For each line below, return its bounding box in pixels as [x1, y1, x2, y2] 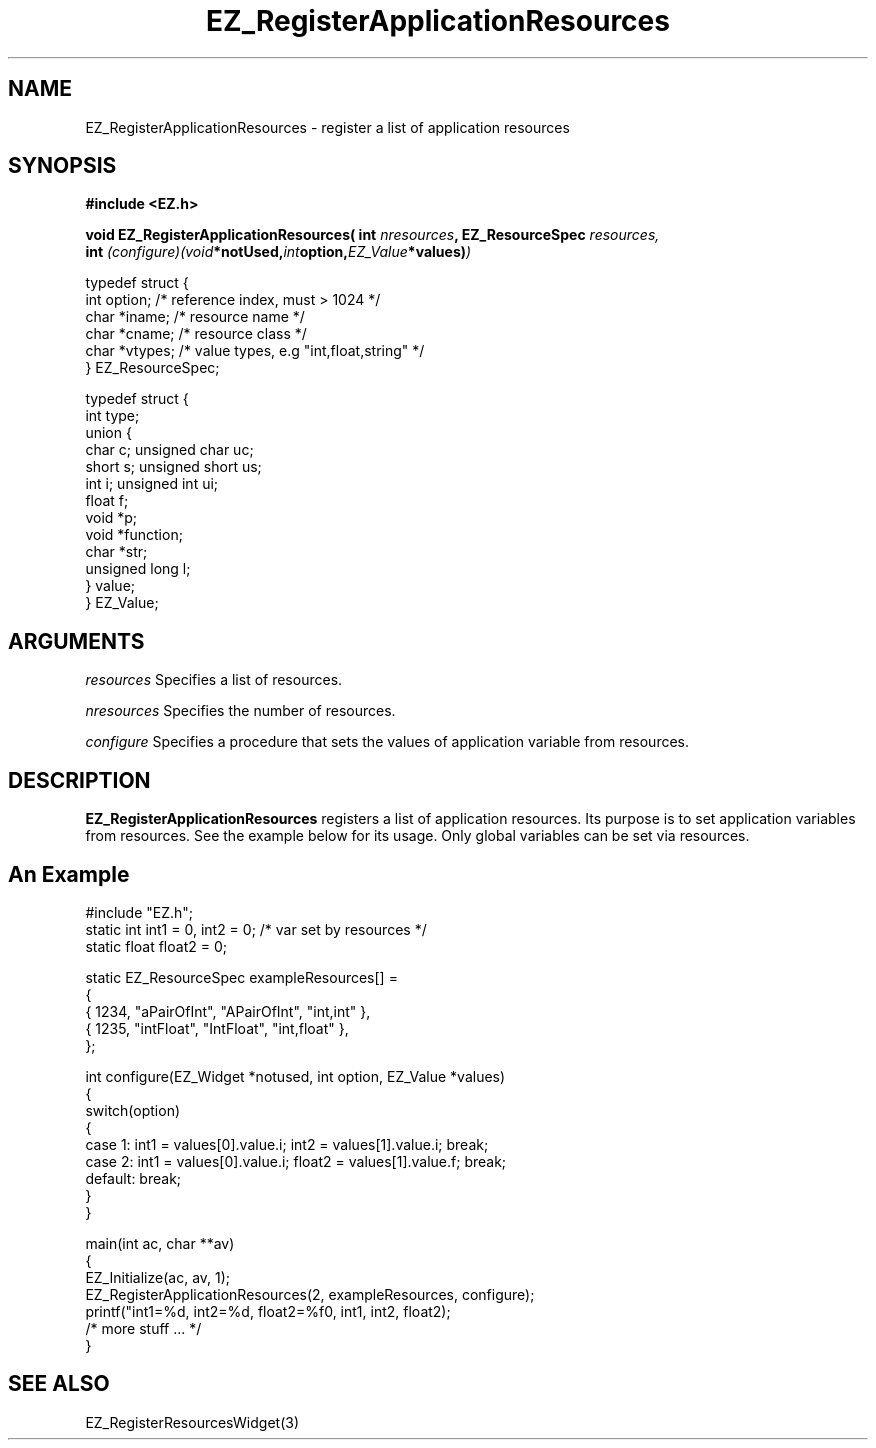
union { [85, 424, 132, 442]
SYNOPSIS [8, 153, 117, 179]
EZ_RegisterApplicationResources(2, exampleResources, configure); [85, 1285, 535, 1303]
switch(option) [85, 1101, 181, 1119]
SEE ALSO [8, 1371, 110, 1397]
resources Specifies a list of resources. [85, 671, 343, 689]
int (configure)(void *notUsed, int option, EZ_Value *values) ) [85, 243, 472, 261]
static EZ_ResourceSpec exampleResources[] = [85, 968, 398, 986]
